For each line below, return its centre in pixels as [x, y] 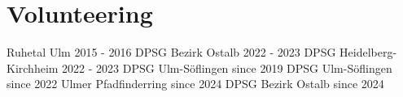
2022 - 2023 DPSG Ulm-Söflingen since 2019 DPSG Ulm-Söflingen [227, 67]
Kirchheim [33, 67]
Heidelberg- [368, 52]
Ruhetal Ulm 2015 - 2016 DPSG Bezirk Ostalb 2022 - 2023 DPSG [171, 52]
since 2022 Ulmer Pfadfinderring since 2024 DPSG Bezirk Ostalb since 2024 [195, 84]
